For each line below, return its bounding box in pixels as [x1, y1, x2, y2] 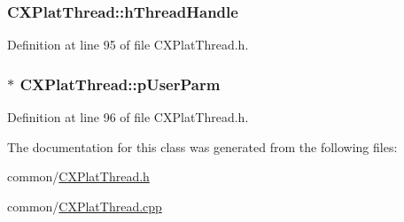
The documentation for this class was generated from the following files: [7, 137, 398, 156]
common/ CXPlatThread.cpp [7, 196, 162, 215]
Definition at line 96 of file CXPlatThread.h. [7, 108, 249, 126]
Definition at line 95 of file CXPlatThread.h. [7, 35, 249, 54]
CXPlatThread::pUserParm [19, 73, 221, 95]
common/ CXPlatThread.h [7, 167, 150, 186]
